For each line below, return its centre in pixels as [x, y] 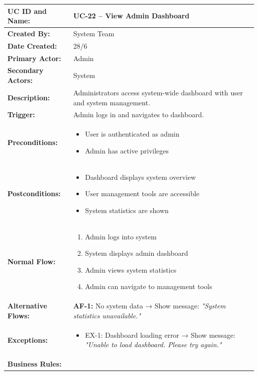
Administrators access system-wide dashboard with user [158, 92]
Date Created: [32, 45]
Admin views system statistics [131, 269]
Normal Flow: [32, 262]
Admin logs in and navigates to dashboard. [138, 114]
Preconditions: [33, 142]
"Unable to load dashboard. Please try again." [153, 344]
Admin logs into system [121, 236]
